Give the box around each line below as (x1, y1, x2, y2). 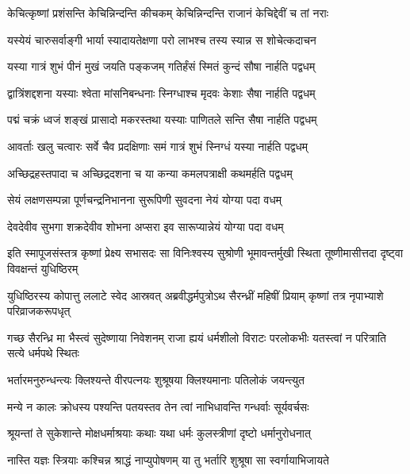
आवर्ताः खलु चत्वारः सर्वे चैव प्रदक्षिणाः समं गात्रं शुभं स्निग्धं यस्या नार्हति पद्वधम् (7, 137, 308, 154)
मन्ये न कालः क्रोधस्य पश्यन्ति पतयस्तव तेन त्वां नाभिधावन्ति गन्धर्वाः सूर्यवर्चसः (7, 398, 309, 414)
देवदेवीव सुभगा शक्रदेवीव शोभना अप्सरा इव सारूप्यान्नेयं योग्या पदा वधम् (7, 218, 284, 234)
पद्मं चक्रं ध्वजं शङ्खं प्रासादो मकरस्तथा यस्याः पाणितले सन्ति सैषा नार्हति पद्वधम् (7, 111, 317, 128)
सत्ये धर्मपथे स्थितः (7, 345, 79, 361)
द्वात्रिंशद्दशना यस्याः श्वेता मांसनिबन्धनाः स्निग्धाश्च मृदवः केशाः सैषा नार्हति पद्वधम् (7, 84, 316, 101)
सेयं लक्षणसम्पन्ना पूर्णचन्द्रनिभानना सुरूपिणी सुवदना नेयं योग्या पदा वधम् (7, 191, 282, 208)
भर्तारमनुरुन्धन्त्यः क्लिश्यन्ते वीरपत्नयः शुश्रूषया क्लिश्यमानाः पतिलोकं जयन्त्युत (7, 371, 305, 387)
